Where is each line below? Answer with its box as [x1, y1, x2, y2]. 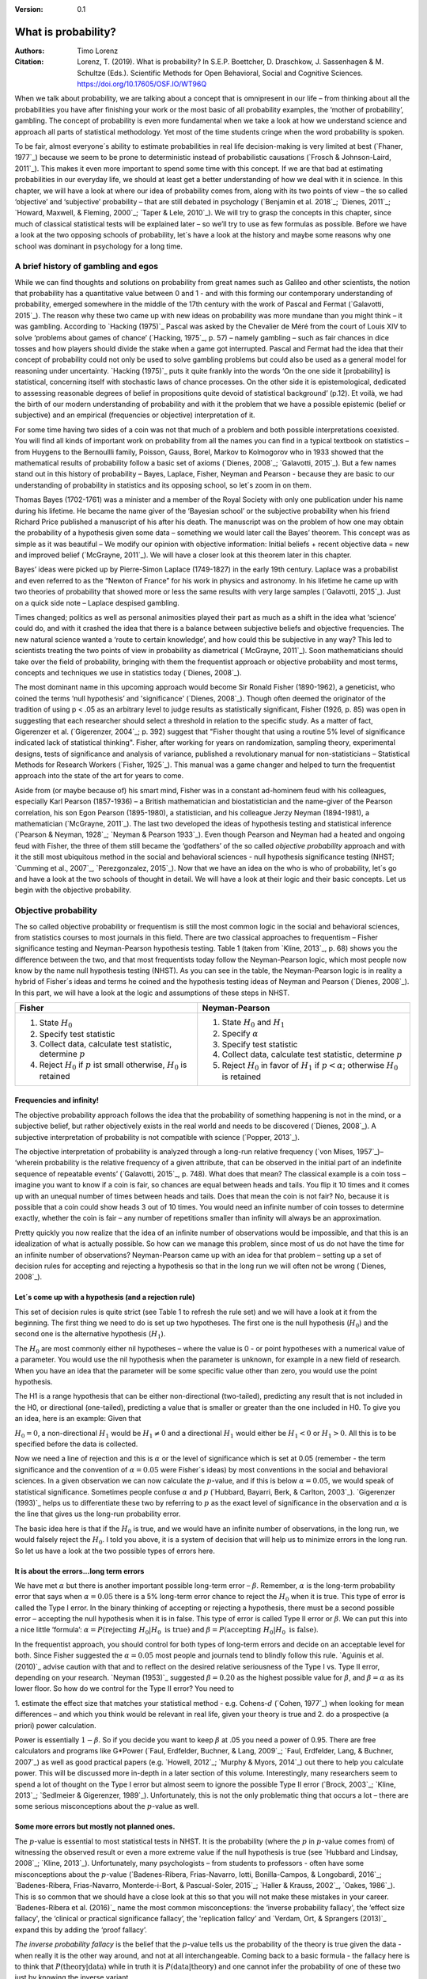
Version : [14, 5, 43, 13]
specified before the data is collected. [14, 1439, 138, 1449]
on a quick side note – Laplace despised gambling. [14, 598, 179, 607]
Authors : [14, 46, 45, 55]
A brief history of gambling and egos [14, 261, 158, 272]
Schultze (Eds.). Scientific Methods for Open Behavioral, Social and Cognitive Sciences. [77, 68, 364, 78]
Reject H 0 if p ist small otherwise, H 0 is [39, 1059, 187, 1072]
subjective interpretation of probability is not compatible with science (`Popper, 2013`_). [14, 1132, 300, 1141]
